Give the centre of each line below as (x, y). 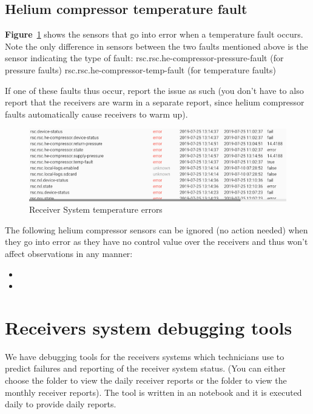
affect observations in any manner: (69, 253)
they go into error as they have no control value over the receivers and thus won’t (156, 242)
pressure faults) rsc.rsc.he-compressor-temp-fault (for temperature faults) (141, 69)
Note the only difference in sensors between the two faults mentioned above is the (156, 46)
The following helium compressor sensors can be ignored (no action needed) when (156, 229)
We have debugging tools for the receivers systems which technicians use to (145, 356)
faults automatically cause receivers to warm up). (96, 114)
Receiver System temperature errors (96, 209)
